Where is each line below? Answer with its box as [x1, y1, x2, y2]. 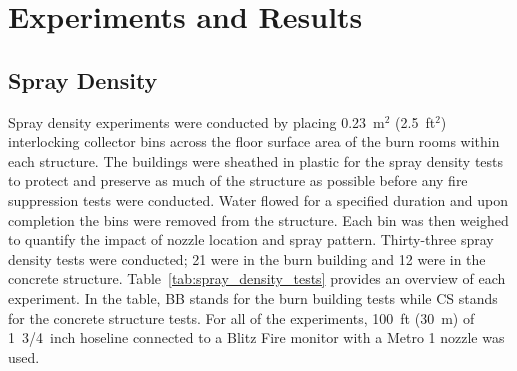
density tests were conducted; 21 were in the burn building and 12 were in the [8, 248, 486, 269]
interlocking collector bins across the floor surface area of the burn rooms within [8, 131, 500, 152]
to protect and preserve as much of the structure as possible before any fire [8, 170, 468, 191]
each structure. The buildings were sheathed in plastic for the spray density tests [8, 150, 504, 171]
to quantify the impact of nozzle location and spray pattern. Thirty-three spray [8, 229, 494, 250]
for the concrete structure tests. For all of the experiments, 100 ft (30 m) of [8, 307, 475, 328]
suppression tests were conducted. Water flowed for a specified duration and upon [8, 189, 509, 210]
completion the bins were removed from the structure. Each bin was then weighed [8, 209, 509, 230]
